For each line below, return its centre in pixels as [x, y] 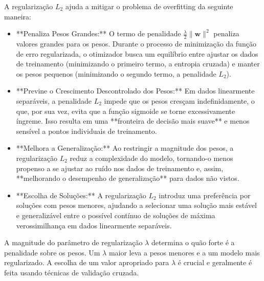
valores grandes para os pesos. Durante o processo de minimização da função [136, 44]
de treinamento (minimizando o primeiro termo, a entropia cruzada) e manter [138, 64]
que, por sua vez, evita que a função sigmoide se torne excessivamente [126, 111]
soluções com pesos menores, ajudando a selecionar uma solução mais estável [136, 205]
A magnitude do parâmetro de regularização [73, 242]
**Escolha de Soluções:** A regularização [81, 195]
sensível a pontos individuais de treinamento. [86, 131]
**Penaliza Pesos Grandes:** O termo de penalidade [98, 33]
